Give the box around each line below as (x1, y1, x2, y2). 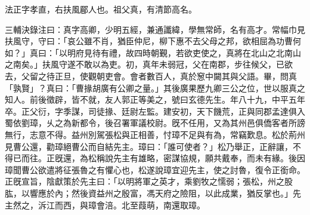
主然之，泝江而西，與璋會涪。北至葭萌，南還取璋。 (5, 198, 205, 211)
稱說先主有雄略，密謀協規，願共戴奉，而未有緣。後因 (96, 152, 305, 164)
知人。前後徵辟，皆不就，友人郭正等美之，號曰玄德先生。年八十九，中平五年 (5, 93, 305, 106)
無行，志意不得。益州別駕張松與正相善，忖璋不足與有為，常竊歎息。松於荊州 (5, 128, 305, 140)
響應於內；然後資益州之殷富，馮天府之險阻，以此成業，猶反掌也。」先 (29, 186, 301, 199)
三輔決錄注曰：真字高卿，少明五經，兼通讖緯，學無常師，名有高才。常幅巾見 (5, 23, 305, 35)
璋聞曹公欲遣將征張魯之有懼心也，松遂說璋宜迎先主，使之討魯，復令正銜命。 (5, 163, 305, 176)
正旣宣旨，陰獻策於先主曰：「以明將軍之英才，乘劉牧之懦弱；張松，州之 (5, 175, 284, 188)
